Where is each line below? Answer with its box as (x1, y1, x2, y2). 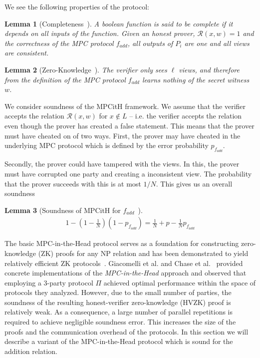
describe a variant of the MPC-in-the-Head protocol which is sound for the (4, 336, 233, 346)
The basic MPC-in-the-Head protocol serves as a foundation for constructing (4, 238, 239, 248)
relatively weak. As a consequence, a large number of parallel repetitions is (4, 306, 233, 317)
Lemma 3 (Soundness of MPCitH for (4, 204, 121, 215)
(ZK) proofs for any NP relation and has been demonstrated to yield (38, 247, 249, 258)
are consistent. (4, 47, 49, 58)
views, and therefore (179, 64, 240, 74)
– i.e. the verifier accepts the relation (129, 110, 242, 121)
